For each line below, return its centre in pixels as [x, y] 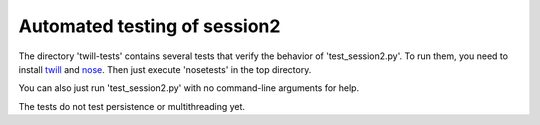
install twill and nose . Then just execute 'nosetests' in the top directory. [165, 69]
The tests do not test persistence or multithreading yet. [131, 106]
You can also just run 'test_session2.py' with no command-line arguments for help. [189, 88]
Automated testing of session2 [149, 26]
